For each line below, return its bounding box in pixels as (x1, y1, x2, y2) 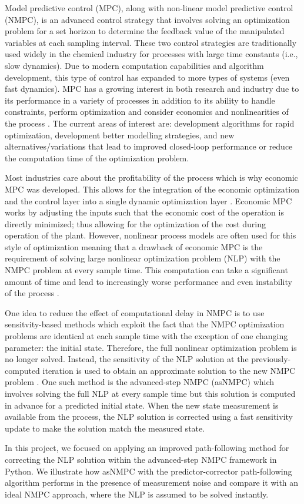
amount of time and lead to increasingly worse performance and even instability (5, 275, 292, 287)
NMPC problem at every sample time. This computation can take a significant (5, 264, 288, 276)
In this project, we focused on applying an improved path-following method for (5, 442, 289, 454)
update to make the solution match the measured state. (5, 422, 205, 434)
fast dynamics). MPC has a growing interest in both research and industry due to (5, 82, 299, 95)
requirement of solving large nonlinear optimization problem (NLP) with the (5, 252, 280, 264)
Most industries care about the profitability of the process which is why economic (5, 171, 298, 184)
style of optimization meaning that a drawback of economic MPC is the (5, 240, 263, 253)
